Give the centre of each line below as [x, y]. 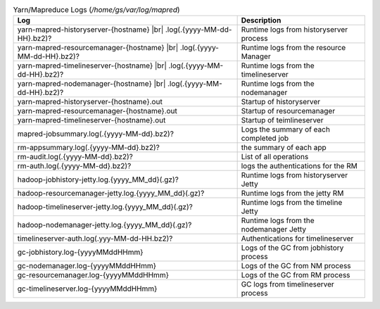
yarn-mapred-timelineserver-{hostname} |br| [92, 65]
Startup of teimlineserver [282, 120]
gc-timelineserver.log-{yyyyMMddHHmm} [87, 289]
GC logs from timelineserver [287, 284]
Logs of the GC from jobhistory [292, 248]
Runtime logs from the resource [293, 48]
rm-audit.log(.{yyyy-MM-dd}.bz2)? [75, 157]
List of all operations [275, 157]
